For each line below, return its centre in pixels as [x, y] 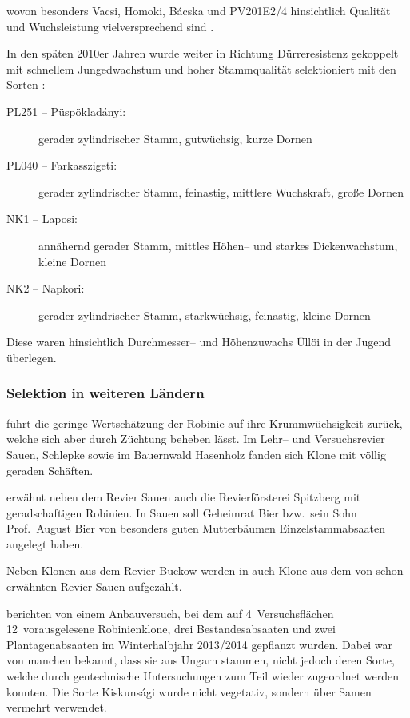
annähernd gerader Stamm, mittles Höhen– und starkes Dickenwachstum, [218, 245]
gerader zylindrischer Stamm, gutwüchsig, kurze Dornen [175, 138]
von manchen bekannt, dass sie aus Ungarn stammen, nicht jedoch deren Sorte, [201, 660]
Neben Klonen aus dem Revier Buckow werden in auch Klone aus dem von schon [205, 570]
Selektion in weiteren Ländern [105, 393]
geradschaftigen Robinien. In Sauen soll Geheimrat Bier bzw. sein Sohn [182, 512]
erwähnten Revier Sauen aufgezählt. [94, 586]
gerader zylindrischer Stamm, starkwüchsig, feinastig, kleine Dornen [205, 315]
